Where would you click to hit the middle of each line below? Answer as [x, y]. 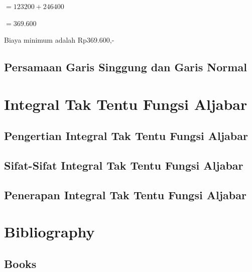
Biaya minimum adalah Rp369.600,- [59, 40]
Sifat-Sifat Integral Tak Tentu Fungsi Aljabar [124, 165]
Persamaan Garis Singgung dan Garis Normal [125, 67]
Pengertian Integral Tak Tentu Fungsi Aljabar [126, 136]
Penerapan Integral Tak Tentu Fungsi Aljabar [125, 194]
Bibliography [49, 232]
